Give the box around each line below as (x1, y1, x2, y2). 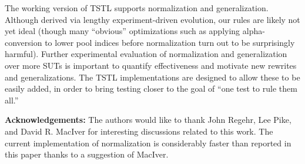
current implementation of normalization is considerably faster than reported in (5, 136, 291, 149)
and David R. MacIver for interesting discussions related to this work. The (5, 125, 273, 137)
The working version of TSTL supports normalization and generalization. (5, 2, 269, 14)
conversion (5, 36, 42, 48)
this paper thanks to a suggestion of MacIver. (5, 148, 169, 160)
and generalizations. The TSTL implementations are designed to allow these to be (5, 71, 300, 83)
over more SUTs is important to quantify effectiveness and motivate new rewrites (5, 59, 297, 71)
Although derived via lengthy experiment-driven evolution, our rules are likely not (5, 13, 300, 25)
